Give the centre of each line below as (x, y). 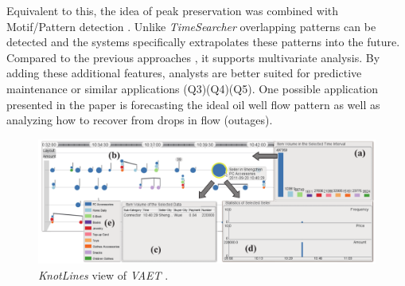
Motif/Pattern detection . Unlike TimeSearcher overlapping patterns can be (191, 26)
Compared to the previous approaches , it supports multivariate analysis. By (193, 57)
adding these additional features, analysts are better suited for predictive (184, 73)
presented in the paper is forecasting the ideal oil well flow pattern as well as (193, 104)
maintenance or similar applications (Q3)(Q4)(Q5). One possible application (193, 88)
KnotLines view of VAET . (103, 274)
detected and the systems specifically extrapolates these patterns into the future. (203, 42)
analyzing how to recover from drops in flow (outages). (140, 120)
